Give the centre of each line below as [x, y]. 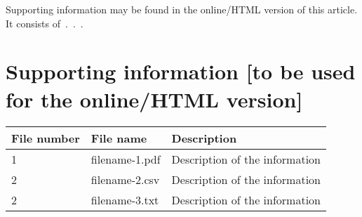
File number [46, 138]
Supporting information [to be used [181, 71]
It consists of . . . [45, 23]
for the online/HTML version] [154, 99]
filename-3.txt [125, 199]
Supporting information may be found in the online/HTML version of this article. [182, 9]
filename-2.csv [125, 179]
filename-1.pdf [126, 159]
